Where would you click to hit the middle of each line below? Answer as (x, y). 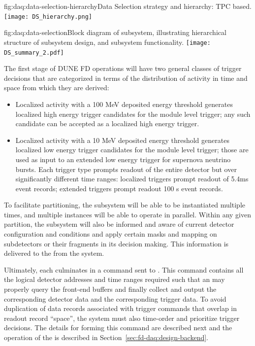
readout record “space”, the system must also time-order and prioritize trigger (122, 318)
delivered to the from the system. (54, 253)
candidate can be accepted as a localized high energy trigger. (107, 123)
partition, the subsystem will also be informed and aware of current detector (119, 224)
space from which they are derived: (57, 87)
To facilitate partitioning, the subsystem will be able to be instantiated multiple (125, 205)
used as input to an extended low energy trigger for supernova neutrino (123, 159)
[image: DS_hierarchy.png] (48, 17)
